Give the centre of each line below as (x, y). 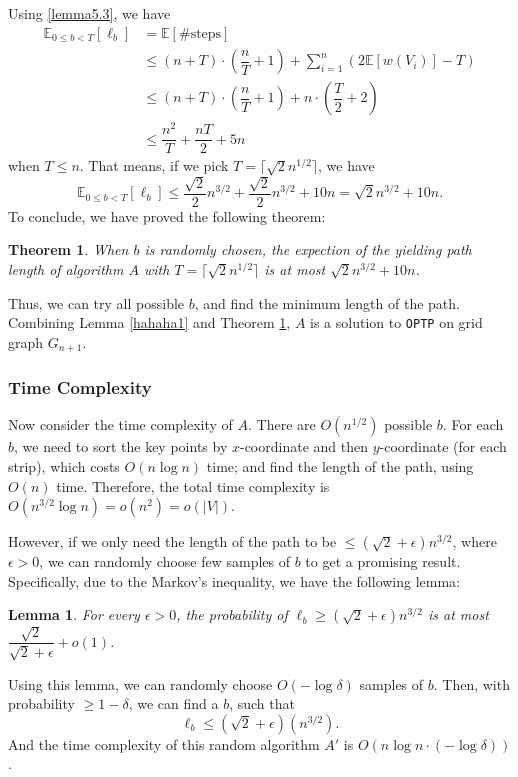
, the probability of (232, 614)
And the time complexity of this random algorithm (164, 743)
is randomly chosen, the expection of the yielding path (308, 249)
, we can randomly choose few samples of (165, 561)
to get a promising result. (383, 561)
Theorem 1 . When (68, 249)
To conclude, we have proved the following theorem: (167, 215)
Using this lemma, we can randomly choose (140, 683)
